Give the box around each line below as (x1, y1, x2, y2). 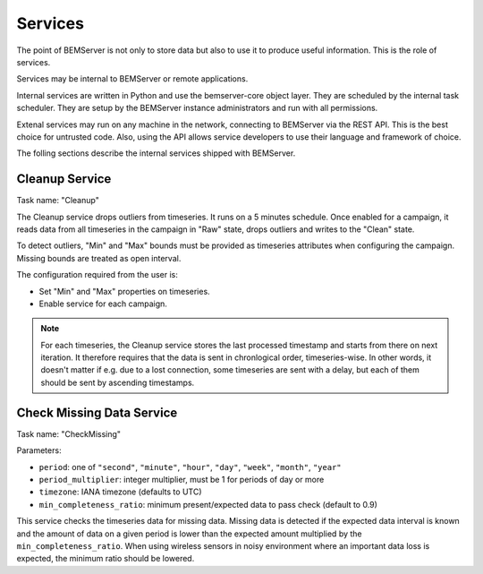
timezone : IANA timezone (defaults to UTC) (38, 486, 202, 497)
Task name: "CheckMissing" (16, 428, 121, 439)
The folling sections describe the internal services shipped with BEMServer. (16, 148, 296, 158)
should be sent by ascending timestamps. (40, 377, 195, 388)
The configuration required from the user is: (16, 270, 178, 280)
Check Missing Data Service (16, 405, 178, 420)
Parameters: (16, 445, 62, 456)
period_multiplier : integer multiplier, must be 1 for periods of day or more (38, 474, 325, 484)
